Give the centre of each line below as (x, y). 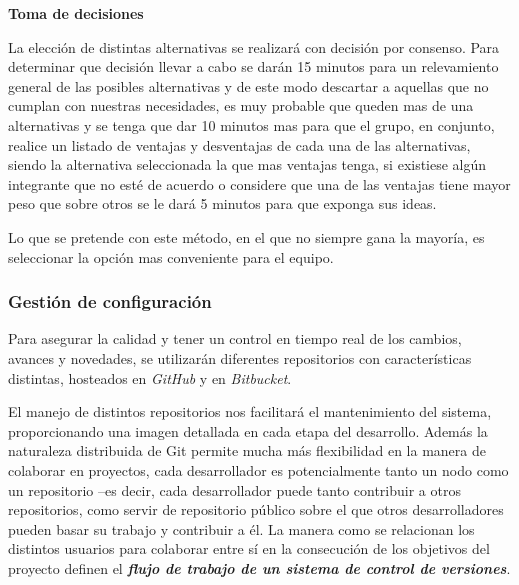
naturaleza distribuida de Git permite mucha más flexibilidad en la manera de (247, 450)
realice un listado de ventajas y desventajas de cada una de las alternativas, (239, 144)
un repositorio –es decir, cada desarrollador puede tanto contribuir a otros (234, 489)
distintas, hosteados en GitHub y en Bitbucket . (150, 377)
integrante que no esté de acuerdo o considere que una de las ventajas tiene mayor (259, 183)
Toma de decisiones (76, 13)
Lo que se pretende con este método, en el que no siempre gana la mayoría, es (246, 236)
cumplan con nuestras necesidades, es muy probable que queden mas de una (241, 105)
